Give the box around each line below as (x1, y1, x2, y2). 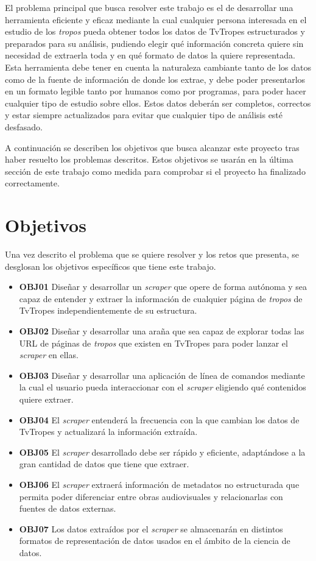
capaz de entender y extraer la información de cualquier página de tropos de (19, 292, 303, 305)
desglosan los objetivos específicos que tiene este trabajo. (5, 259, 216, 272)
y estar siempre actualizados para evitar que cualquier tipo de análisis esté (5, 108, 283, 121)
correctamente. (5, 177, 60, 189)
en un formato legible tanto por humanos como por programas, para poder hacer (5, 85, 306, 97)
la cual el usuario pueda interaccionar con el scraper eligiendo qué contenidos (19, 381, 306, 393)
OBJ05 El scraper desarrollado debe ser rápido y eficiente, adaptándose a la (19, 445, 306, 458)
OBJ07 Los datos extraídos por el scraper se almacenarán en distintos (19, 522, 283, 535)
